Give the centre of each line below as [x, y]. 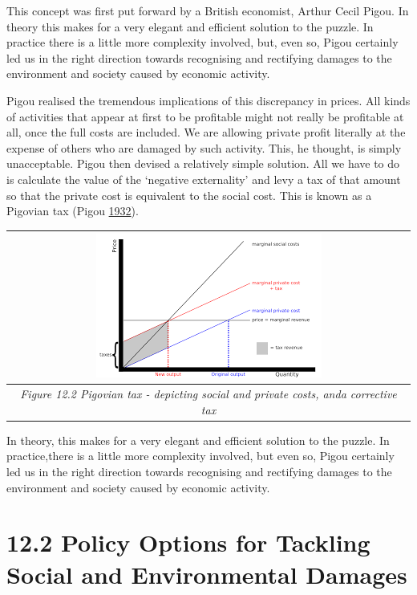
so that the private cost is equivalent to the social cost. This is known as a [189, 195]
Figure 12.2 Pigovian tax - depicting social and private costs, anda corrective [208, 394]
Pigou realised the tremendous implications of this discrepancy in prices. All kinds [208, 100]
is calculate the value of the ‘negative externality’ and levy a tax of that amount [204, 179]
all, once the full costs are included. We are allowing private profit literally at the [206, 132]
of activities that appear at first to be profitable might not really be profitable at [205, 116]
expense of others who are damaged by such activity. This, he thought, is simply [204, 147]
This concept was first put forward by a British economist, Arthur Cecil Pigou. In [208, 10]
